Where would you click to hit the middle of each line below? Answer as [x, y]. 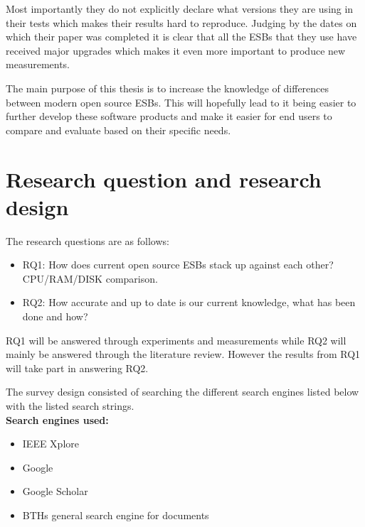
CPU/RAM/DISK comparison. [90, 278]
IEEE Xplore [51, 444]
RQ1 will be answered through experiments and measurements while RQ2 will [176, 340]
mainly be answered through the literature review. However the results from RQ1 [183, 354]
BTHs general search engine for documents [116, 515]
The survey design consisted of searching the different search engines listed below [182, 392]
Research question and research [164, 179]
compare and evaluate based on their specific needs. [118, 130]
